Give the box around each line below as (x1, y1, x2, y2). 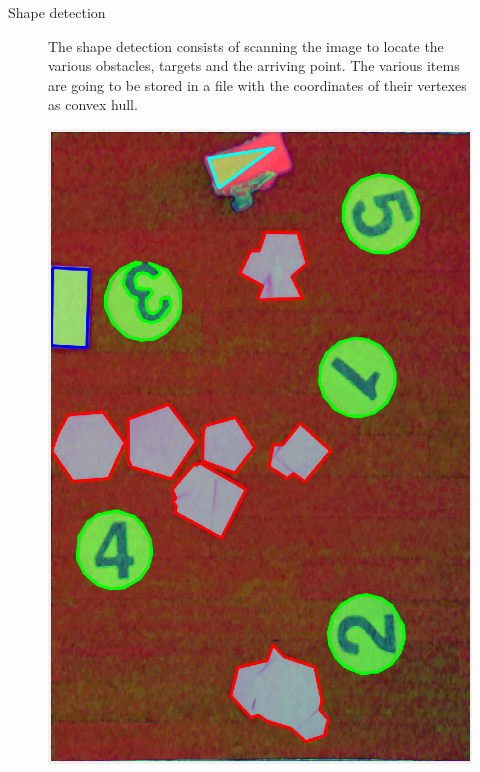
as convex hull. (48, 94, 138, 115)
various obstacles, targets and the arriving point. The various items (48, 55, 460, 76)
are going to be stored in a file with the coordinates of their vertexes (48, 74, 467, 95)
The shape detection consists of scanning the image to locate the (48, 35, 444, 56)
